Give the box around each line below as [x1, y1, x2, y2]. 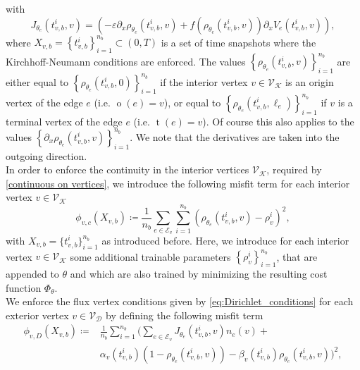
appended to [6, 266, 59, 281]
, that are [276, 249, 318, 264]
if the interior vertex [160, 74, 248, 89]
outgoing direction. [6, 148, 87, 163]
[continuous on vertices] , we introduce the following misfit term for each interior [6, 175, 350, 190]
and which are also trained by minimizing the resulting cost [70, 266, 328, 281]
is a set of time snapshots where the [161, 35, 316, 49]
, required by [266, 162, 322, 177]
